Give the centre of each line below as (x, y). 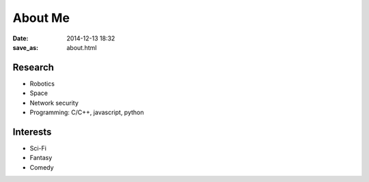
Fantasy (41, 158)
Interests (32, 132)
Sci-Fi (38, 148)
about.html (82, 47)
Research (33, 67)
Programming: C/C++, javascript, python (87, 112)
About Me (41, 18)
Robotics (42, 83)
